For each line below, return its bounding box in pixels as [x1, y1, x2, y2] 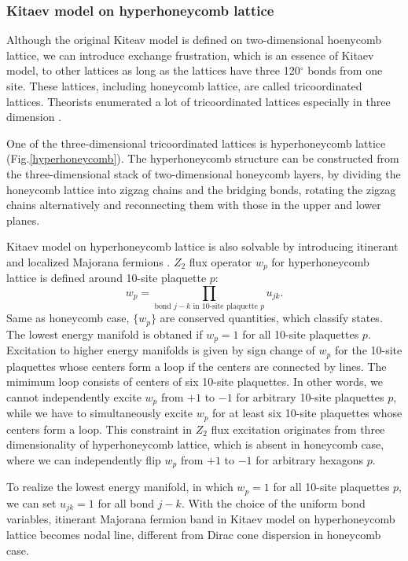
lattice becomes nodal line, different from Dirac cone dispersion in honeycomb [6, 526, 381, 542]
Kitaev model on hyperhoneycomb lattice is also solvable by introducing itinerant [6, 238, 399, 255]
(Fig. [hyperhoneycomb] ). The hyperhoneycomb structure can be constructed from [6, 150, 399, 167]
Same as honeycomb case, [6, 310, 130, 326]
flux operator [189, 253, 252, 269]
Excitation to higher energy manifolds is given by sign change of [6, 342, 315, 358]
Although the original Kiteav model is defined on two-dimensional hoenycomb [6, 31, 381, 48]
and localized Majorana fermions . [6, 253, 171, 269]
